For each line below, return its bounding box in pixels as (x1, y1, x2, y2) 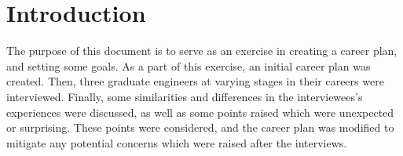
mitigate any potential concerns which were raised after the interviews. (6, 134, 347, 151)
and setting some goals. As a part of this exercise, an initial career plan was (6, 57, 371, 74)
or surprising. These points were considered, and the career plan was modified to (6, 119, 394, 136)
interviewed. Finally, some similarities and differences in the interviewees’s (6, 88, 363, 104)
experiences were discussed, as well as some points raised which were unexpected (6, 103, 394, 120)
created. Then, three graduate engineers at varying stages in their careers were (6, 73, 384, 89)
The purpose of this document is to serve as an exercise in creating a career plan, (6, 42, 398, 59)
